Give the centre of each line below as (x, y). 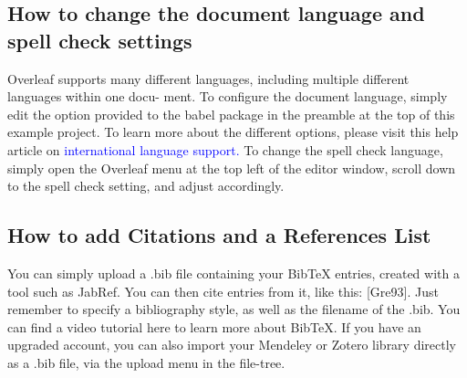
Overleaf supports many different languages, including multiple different (208, 78)
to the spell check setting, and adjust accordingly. (146, 186)
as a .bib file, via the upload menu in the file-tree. (146, 362)
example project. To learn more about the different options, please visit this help (233, 132)
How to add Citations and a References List (219, 235)
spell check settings (100, 40)
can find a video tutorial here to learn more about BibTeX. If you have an (214, 326)
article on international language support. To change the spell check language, (225, 149)
